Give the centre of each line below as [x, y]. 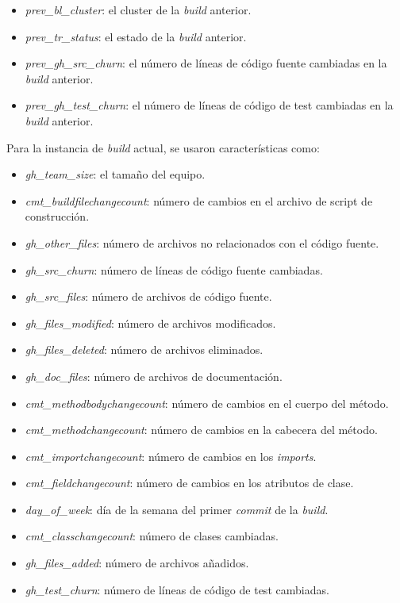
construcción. [57, 216]
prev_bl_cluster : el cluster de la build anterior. [138, 10]
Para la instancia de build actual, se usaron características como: [163, 147]
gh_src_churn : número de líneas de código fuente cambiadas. [174, 269]
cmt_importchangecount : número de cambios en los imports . [171, 456]
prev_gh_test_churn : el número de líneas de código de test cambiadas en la [209, 105]
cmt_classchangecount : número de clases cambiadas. [152, 536]
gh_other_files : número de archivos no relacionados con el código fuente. [202, 242]
